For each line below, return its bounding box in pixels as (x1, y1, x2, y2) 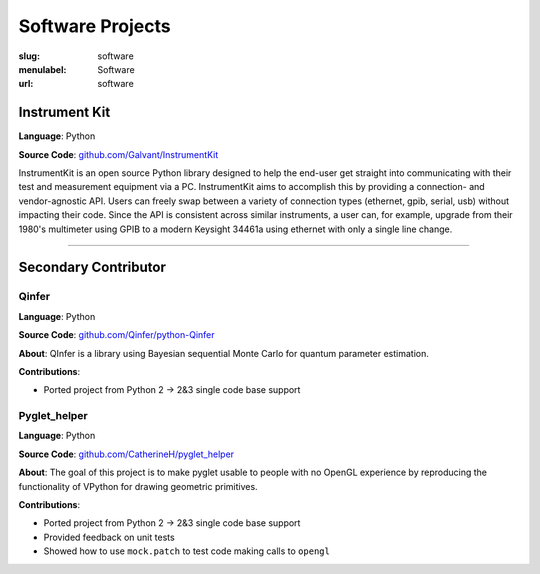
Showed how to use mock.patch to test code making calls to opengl (43, 545, 330, 557)
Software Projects (18, 15, 171, 37)
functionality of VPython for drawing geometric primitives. (18, 480, 259, 492)
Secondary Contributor (18, 259, 167, 276)
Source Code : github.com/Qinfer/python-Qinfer (18, 329, 215, 341)
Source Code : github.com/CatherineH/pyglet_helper (18, 448, 235, 460)
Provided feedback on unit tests (43, 531, 175, 543)
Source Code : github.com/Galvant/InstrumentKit (18, 148, 219, 160)
